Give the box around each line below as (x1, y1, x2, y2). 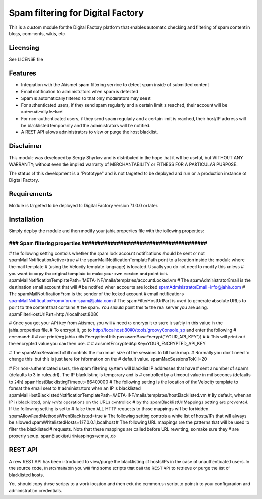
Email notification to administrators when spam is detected (21, 89, 138, 95)
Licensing (9, 44, 40, 52)
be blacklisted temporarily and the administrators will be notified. (21, 123, 151, 129)
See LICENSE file (9, 56, 43, 62)
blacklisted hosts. (9, 472, 44, 478)
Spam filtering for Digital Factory (9, 7, 144, 18)
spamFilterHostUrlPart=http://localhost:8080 (9, 311, 99, 317)
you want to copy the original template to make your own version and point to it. (9, 271, 169, 276)
